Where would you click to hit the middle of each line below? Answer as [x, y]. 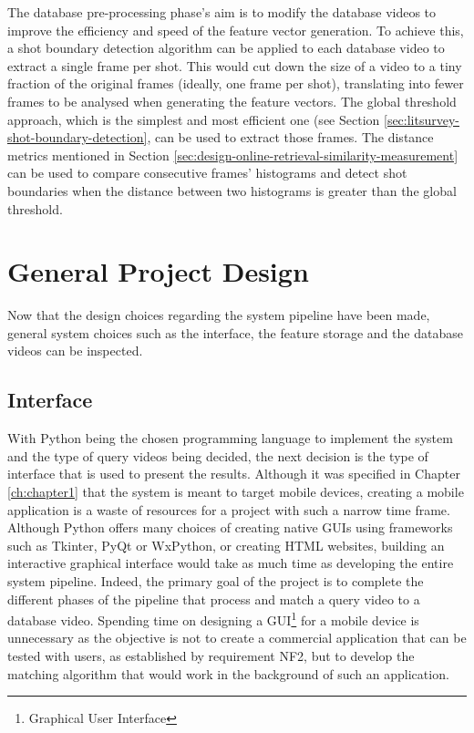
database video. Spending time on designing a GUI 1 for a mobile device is [213, 619]
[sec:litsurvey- [422, 119]
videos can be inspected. [75, 351]
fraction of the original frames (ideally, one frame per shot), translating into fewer [236, 83]
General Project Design [158, 271]
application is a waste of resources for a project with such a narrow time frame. [229, 509]
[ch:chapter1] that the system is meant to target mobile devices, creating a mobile [236, 492]
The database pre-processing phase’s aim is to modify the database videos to [222, 12]
